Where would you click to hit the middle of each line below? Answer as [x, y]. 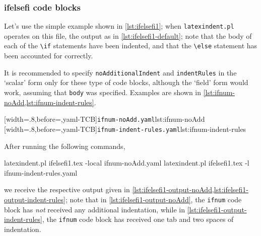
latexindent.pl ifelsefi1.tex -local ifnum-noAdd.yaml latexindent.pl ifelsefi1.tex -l [127, 163]
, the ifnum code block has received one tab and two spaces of [138, 219]
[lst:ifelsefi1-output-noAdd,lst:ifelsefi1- [190, 189]
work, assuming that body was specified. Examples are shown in [103, 92]
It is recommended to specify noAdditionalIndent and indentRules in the [120, 72]
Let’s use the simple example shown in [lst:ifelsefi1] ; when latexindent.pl [119, 26]
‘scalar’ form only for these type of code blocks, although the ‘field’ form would [126, 82]
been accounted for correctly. [49, 56]
